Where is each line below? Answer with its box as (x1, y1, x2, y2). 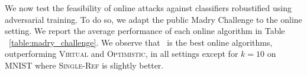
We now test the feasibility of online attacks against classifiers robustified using (5, 2, 292, 13)
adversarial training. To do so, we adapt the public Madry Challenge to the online (5, 13, 302, 25)
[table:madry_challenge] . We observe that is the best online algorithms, (9, 36, 273, 48)
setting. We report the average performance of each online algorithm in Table (5, 25, 285, 37)
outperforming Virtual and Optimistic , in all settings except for (5, 47, 238, 60)
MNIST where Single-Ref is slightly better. (5, 59, 164, 71)
